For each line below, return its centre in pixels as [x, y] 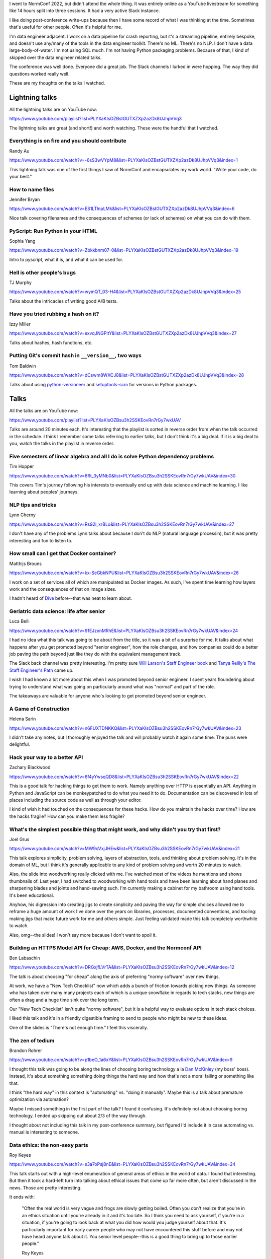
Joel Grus [19, 839]
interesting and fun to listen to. [41, 540]
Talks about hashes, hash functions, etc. [51, 342]
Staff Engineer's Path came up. [41, 670]
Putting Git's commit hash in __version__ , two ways [75, 356]
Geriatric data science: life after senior [57, 611]
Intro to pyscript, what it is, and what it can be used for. [66, 259]
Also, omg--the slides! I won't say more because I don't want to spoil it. [83, 935]
